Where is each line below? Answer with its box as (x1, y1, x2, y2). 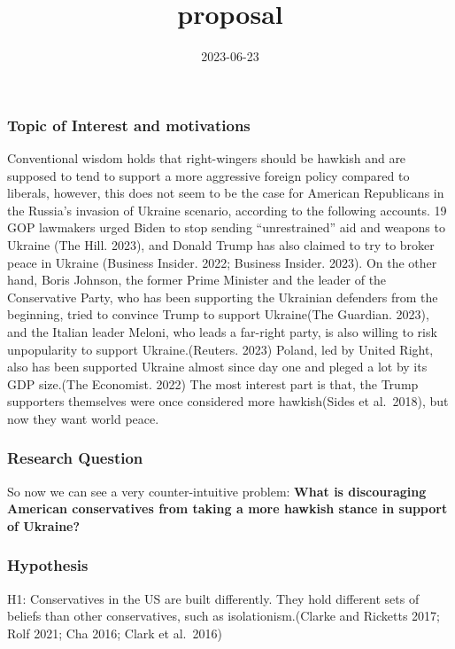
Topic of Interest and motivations (7, 113, 251, 136)
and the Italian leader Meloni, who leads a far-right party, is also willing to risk (7, 322, 437, 340)
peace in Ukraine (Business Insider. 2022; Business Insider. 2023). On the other (7, 253, 437, 271)
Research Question (7, 447, 143, 469)
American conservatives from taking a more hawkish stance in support (7, 499, 448, 518)
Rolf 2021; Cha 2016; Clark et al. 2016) (7, 623, 222, 642)
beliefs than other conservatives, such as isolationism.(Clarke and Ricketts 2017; (7, 606, 440, 625)
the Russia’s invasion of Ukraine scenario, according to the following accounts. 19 (7, 200, 447, 219)
